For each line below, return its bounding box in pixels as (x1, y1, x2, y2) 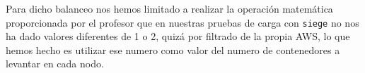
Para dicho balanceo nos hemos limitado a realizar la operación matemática (6, 1, 333, 15)
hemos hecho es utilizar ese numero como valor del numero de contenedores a (6, 42, 340, 57)
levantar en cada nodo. (6, 56, 104, 71)
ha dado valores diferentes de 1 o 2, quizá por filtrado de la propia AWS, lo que (6, 29, 350, 44)
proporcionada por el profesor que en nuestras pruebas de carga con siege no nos (6, 15, 359, 29)
